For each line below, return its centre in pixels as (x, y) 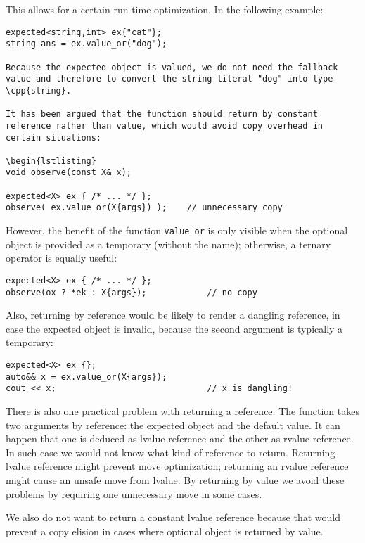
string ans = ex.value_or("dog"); (87, 44)
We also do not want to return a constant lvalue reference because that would (173, 517)
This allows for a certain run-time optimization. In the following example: (165, 9)
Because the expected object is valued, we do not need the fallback (172, 67)
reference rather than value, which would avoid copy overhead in (165, 126)
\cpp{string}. (39, 90)
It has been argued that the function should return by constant (162, 114)
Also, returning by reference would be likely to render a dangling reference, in (173, 315)
